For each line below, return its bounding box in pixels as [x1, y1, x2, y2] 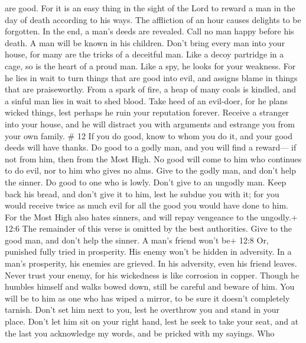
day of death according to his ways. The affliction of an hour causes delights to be [5, 13, 301, 25]
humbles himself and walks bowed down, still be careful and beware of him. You [5, 280, 295, 293]
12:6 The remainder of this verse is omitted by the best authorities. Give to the [5, 222, 292, 235]
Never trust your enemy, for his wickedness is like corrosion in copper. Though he [5, 268, 300, 281]
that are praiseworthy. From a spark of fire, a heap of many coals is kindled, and [5, 83, 297, 95]
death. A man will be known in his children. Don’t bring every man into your [5, 36, 285, 49]
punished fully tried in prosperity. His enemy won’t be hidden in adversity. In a [5, 245, 292, 258]
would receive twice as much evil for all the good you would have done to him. [5, 199, 289, 211]
